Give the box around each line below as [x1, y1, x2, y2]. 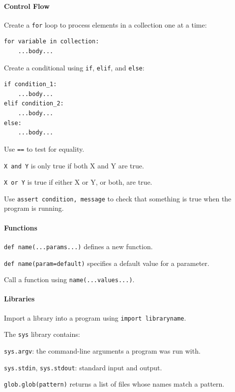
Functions [4, 222, 37, 232]
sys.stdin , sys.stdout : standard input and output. [4, 362, 162, 372]
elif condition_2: [4, 100, 64, 107]
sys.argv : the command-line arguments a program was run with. [4, 345, 201, 356]
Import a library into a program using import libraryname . [4, 312, 186, 323]
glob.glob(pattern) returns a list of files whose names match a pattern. [4, 379, 225, 389]
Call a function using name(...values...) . [4, 274, 135, 285]
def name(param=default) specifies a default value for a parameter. [4, 258, 209, 268]
